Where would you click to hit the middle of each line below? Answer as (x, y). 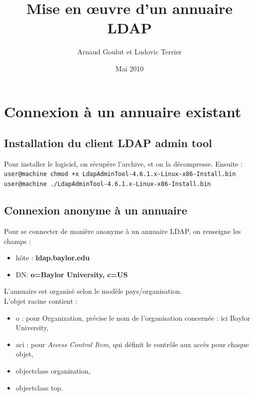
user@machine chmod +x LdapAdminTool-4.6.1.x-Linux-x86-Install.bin (120, 174)
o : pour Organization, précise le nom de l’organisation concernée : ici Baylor (133, 317)
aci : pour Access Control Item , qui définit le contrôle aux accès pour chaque (132, 344)
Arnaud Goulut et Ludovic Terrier (129, 52)
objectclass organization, (53, 370)
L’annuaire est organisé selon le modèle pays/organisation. (93, 291)
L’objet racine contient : (41, 300)
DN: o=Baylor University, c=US (72, 274)
